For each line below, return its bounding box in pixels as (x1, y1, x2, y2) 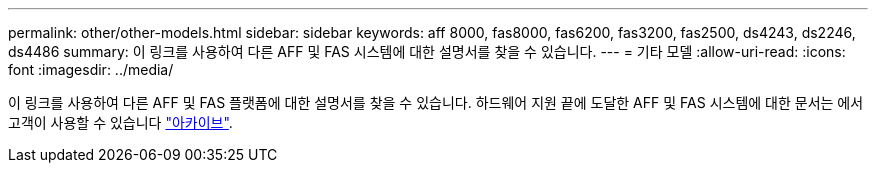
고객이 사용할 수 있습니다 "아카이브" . (8, 114, 233, 131)
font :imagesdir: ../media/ (8, 61, 174, 78)
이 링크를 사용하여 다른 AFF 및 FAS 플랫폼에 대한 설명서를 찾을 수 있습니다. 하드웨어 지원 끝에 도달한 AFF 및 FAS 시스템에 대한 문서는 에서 (8, 94, 864, 111)
